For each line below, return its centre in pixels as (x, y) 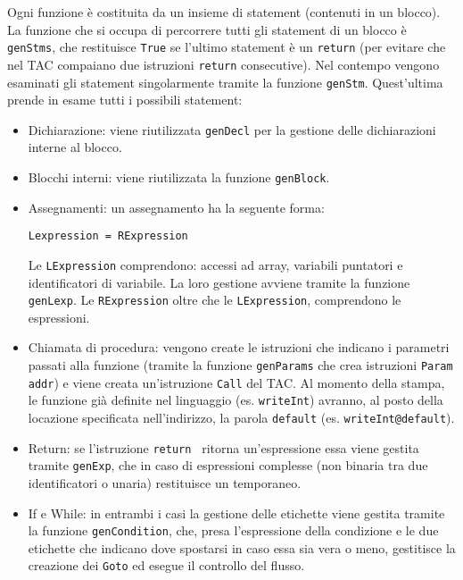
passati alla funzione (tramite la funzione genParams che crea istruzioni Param (240, 365)
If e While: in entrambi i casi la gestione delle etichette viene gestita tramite (236, 513)
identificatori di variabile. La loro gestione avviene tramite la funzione (219, 282)
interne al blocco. (75, 147)
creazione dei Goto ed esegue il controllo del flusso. (166, 565)
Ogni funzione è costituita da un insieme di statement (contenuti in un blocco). (224, 12)
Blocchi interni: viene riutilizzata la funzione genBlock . (179, 177)
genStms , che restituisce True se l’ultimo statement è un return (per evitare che (227, 47)
